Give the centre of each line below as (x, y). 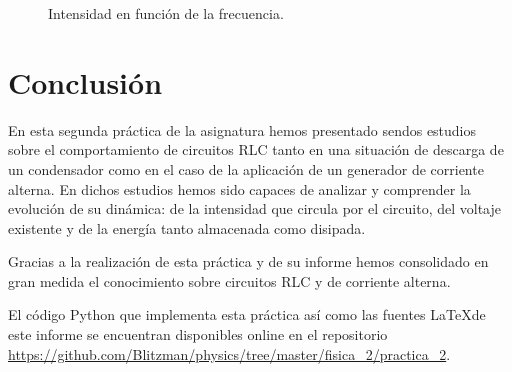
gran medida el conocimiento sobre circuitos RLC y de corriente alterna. (229, 280)
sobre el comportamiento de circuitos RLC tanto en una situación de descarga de (256, 149)
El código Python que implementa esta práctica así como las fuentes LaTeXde (247, 314)
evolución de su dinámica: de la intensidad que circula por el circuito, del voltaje (255, 208)
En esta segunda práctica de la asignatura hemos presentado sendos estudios (242, 129)
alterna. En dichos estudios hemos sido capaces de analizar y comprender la (239, 188)
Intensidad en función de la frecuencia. (166, 13)
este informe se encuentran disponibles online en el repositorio (198, 334)
